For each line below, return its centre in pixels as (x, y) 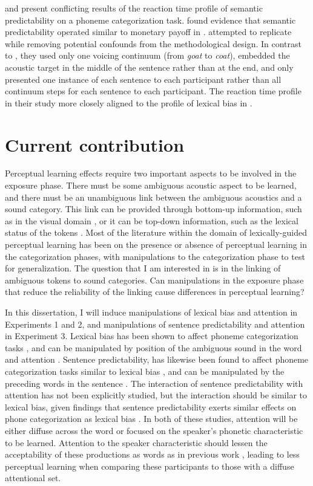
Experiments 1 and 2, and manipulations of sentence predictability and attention (155, 324)
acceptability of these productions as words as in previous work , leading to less (152, 454)
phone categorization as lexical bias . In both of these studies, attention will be (151, 419)
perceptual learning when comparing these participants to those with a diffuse (150, 466)
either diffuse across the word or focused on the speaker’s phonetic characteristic (154, 430)
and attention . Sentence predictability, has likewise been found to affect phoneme (157, 359)
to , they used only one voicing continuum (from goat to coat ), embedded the (147, 55)
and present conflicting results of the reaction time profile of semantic (134, 8)
